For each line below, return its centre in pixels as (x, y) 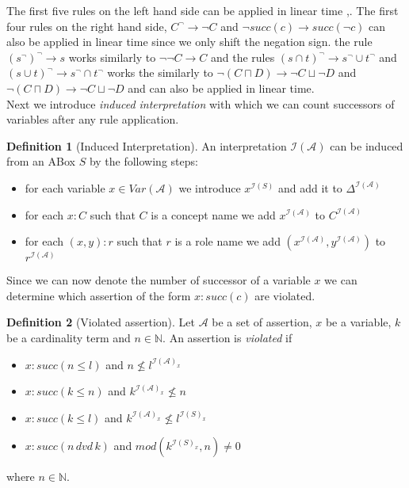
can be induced (367, 145)
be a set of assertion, (262, 322)
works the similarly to (160, 72)
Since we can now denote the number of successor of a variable (159, 280)
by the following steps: (143, 161)
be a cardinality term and (69, 337)
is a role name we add (227, 241)
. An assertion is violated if (227, 337)
